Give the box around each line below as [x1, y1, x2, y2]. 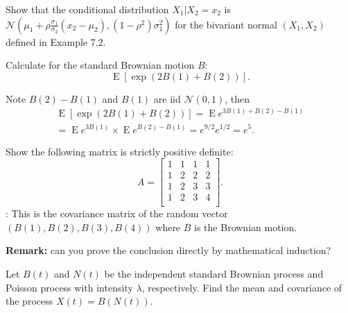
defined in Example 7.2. [6, 34, 106, 49]
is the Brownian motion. [194, 219, 297, 234]
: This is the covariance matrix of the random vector [6, 206, 228, 221]
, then [225, 91, 250, 105]
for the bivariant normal [175, 17, 277, 31]
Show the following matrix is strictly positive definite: [6, 144, 234, 158]
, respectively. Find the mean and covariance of [141, 280, 342, 294]
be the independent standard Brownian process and [104, 267, 324, 281]
